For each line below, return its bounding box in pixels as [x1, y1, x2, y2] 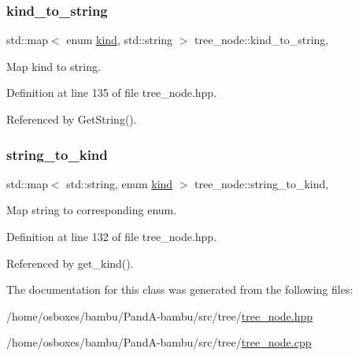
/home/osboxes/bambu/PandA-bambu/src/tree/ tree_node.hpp [6, 307, 313, 324]
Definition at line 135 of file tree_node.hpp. [6, 84, 217, 101]
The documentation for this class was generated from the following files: [6, 281, 353, 298]
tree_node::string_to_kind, [194, 175, 329, 191]
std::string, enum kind [66, 175, 173, 191]
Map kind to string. [6, 57, 101, 74]
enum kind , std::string [66, 32, 173, 48]
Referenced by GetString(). [6, 111, 137, 127]
